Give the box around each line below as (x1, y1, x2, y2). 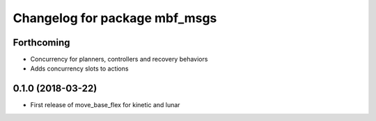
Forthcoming (13, 37, 70, 48)
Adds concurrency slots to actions (30, 64, 129, 73)
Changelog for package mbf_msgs (13, 10, 217, 26)
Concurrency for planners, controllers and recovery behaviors (30, 55, 208, 64)
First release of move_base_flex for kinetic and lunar (30, 101, 180, 109)
